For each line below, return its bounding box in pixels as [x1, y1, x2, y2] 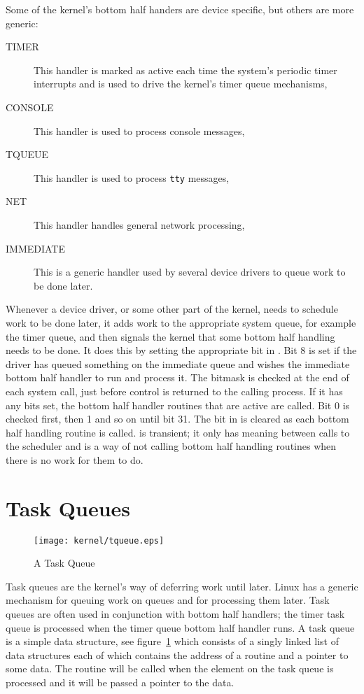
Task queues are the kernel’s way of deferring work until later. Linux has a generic [6, 579, 358, 593]
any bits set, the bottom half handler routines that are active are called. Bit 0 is [6, 397, 350, 412]
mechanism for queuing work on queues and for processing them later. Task [6, 593, 330, 607]
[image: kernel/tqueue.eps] [34, 535, 164, 546]
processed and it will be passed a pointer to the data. [6, 675, 234, 690]
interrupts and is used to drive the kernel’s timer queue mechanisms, [34, 76, 328, 91]
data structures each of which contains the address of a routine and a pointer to [6, 647, 349, 662]
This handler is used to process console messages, [34, 123, 245, 138]
